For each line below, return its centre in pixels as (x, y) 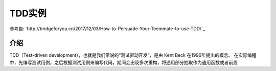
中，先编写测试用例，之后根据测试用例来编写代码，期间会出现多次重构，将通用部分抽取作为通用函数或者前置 (123, 62)
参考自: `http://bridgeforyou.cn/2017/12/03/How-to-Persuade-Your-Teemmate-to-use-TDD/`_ (107, 29)
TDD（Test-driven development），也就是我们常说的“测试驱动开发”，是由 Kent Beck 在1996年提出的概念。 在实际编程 (133, 55)
